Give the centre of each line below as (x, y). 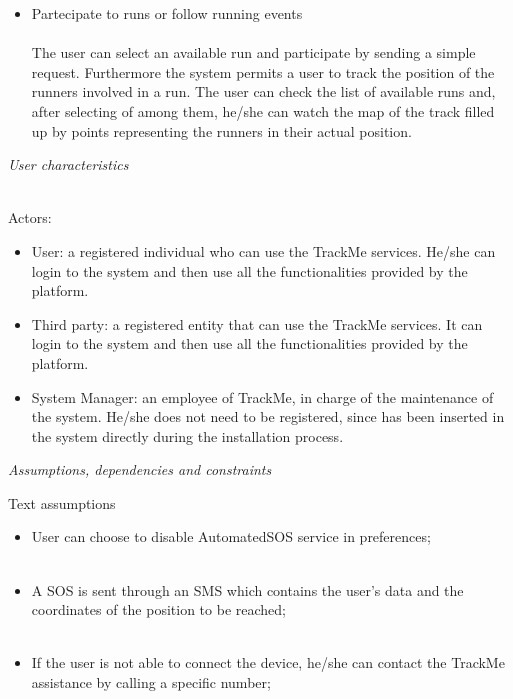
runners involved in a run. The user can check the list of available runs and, (263, 91)
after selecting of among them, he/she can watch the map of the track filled (263, 110)
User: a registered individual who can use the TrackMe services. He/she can (263, 250)
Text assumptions (62, 502)
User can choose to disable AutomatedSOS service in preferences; (231, 536)
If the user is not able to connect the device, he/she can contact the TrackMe (268, 662)
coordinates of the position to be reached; (158, 609)
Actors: (30, 217)
